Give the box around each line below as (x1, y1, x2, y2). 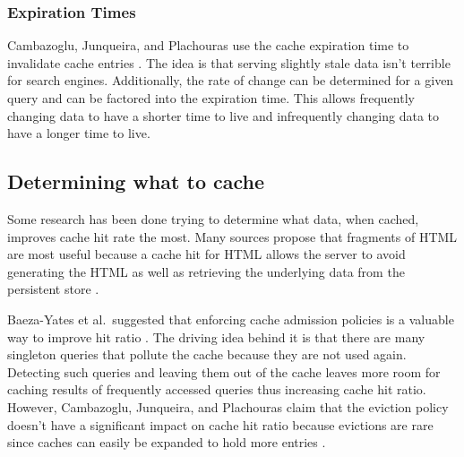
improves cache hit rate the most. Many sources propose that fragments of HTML (7, 227, 458, 246)
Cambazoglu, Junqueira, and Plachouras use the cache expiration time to (7, 36, 409, 55)
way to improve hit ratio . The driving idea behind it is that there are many (7, 327, 425, 346)
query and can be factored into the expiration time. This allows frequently (7, 89, 415, 107)
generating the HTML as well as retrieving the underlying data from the (7, 262, 405, 280)
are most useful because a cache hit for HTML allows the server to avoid (7, 245, 406, 263)
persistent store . (7, 280, 99, 298)
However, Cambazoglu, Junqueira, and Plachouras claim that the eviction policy (7, 397, 449, 416)
